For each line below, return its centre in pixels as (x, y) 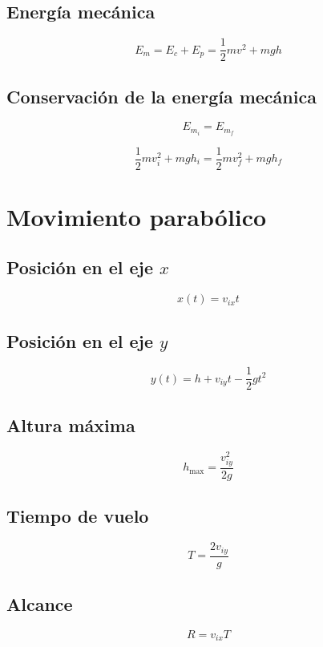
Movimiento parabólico (137, 216)
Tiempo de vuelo (78, 516)
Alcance (40, 604)
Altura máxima (71, 425)
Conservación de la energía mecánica (161, 96)
